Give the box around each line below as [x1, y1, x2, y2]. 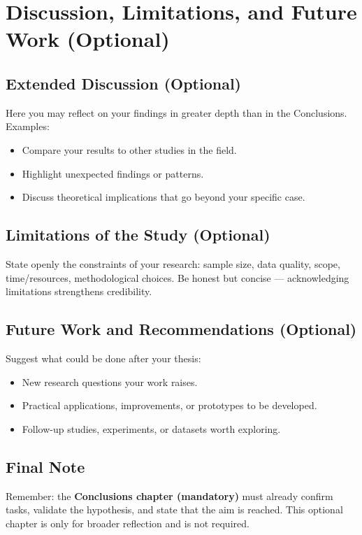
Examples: [6, 119, 50, 134]
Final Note [6, 455, 85, 477]
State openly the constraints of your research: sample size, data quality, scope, [6, 256, 340, 271]
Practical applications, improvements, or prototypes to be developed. [22, 398, 317, 413]
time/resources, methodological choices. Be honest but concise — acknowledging [6, 270, 349, 285]
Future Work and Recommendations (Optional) [6, 318, 357, 340]
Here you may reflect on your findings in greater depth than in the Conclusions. [6, 105, 347, 120]
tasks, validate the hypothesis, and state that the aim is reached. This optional [6, 502, 343, 517]
